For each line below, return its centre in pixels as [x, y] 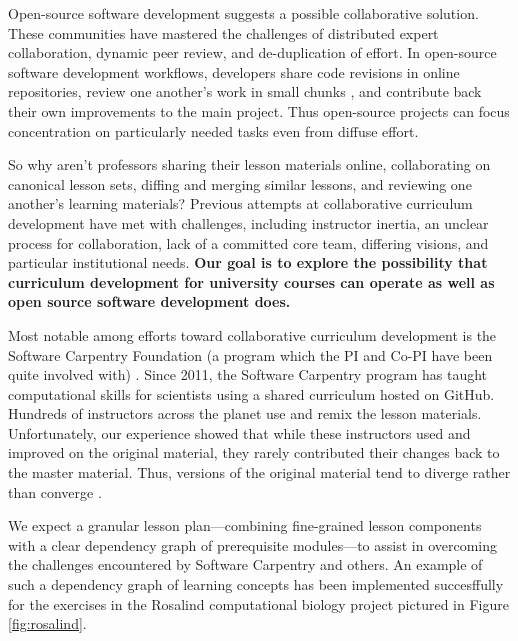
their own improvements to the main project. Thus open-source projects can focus [259, 110]
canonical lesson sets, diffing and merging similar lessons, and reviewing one [240, 183]
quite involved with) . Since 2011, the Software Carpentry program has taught [248, 374]
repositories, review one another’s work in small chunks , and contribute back [245, 91]
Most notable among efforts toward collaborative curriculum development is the [252, 334]
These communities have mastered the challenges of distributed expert [223, 32]
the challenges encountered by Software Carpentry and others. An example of [245, 564]
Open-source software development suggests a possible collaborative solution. [243, 13]
